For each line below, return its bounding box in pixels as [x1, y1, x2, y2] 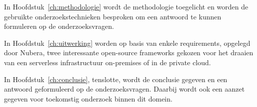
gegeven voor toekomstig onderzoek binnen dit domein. [4, 93, 172, 104]
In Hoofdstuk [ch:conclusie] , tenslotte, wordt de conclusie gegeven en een [4, 74, 227, 84]
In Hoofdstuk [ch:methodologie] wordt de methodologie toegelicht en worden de [4, 1, 248, 11]
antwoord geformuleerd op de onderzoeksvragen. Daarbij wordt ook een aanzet [4, 84, 245, 94]
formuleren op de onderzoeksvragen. [4, 21, 114, 31]
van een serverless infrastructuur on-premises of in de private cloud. [4, 57, 211, 67]
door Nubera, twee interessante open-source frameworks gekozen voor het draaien [4, 47, 253, 58]
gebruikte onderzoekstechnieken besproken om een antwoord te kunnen [4, 11, 221, 21]
